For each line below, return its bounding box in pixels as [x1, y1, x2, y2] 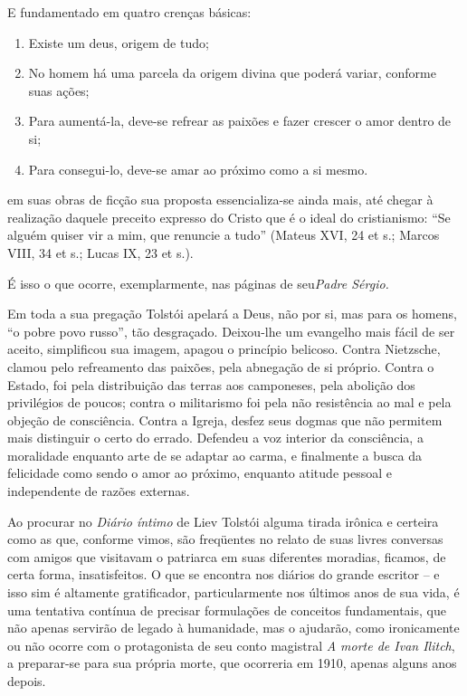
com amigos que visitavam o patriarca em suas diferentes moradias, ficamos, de [7, 547, 446, 566]
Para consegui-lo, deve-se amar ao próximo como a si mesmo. [28, 159, 368, 178]
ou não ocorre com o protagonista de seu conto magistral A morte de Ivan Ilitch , [7, 635, 455, 654]
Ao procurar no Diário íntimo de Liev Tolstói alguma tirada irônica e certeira [7, 511, 439, 530]
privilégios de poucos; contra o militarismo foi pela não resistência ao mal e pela [7, 393, 452, 412]
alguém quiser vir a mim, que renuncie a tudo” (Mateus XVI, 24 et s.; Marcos [7, 225, 440, 244]
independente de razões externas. [7, 481, 190, 501]
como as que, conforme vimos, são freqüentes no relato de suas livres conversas [7, 529, 443, 548]
